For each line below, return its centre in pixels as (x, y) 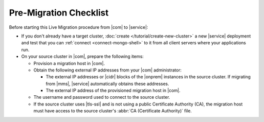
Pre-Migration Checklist (59, 13)
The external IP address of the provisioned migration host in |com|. (113, 90)
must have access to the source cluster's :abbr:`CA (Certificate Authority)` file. (113, 111)
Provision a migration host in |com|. (69, 63)
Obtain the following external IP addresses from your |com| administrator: (108, 70)
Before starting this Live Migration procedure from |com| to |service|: (79, 27)
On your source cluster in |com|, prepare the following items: (82, 56)
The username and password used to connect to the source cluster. (102, 97)
